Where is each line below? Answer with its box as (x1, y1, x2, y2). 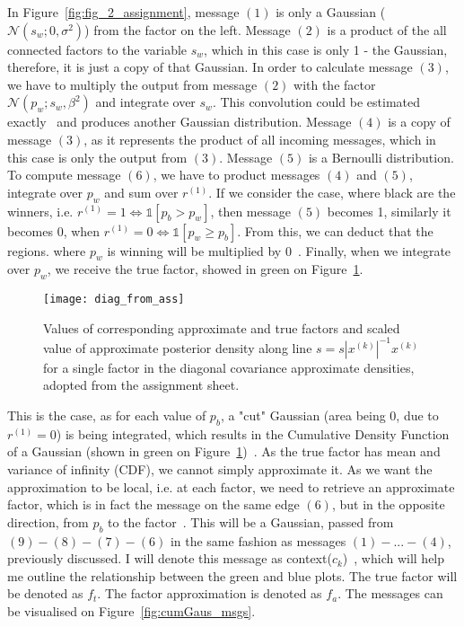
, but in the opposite (331, 495, 445, 514)
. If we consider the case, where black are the (208, 182, 456, 201)
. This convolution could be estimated (212, 93, 421, 111)
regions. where (7, 241, 86, 260)
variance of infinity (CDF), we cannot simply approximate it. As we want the (7, 460, 433, 479)
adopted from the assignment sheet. (43, 375, 240, 394)
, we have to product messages (153, 165, 320, 184)
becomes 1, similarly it (327, 201, 451, 220)
